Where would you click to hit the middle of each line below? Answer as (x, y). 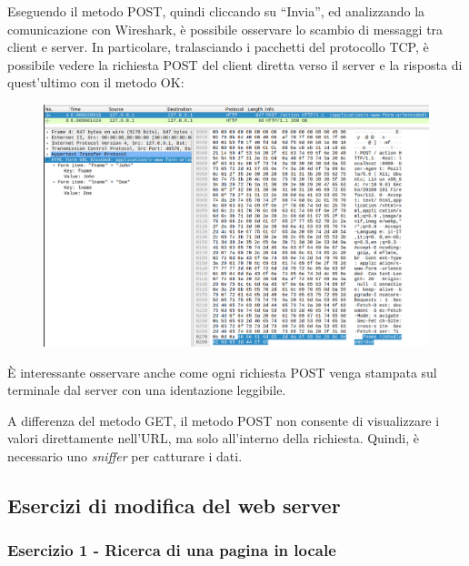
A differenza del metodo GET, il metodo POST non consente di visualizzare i (224, 420)
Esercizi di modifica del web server (174, 505)
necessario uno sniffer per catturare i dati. (125, 456)
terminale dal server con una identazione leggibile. (147, 390)
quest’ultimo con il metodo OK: (96, 82)
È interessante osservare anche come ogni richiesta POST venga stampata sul (222, 372)
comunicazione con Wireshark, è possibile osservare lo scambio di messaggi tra (225, 29)
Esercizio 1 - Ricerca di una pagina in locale (172, 550)
